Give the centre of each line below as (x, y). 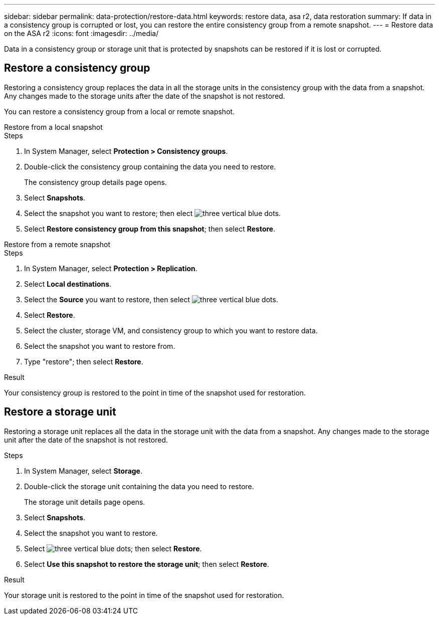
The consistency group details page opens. (95, 182)
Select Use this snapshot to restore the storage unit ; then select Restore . (147, 564)
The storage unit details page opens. (85, 502)
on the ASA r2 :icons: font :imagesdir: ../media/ (81, 33)
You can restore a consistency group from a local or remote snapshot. (120, 111)
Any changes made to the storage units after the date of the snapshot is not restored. (145, 96)
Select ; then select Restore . (113, 548)
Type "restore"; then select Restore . (84, 361)
